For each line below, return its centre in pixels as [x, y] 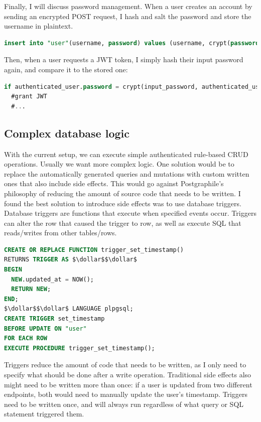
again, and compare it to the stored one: [66, 69]
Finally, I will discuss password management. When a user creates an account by [128, 6]
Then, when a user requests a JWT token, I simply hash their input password [124, 59]
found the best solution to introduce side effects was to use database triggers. [123, 203]
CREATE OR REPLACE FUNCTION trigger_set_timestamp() [94, 250]
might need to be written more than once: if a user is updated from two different [128, 384]
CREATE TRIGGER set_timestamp [54, 319]
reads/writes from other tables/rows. [60, 233]
